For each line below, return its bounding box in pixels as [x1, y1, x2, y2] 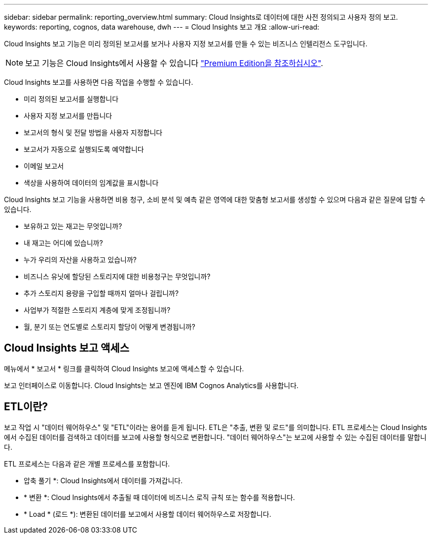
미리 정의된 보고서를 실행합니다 [24, 95, 119, 103]
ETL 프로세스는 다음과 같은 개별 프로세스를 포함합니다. [4, 459, 170, 468]
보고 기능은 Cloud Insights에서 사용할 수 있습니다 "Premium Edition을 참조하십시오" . [25, 58, 324, 68]
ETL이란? [4, 400, 48, 413]
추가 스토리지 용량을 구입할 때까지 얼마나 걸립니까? [24, 289, 179, 297]
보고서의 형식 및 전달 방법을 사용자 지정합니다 [24, 128, 163, 137]
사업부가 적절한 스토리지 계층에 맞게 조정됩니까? [24, 306, 171, 314]
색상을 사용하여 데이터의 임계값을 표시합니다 [24, 179, 159, 187]
